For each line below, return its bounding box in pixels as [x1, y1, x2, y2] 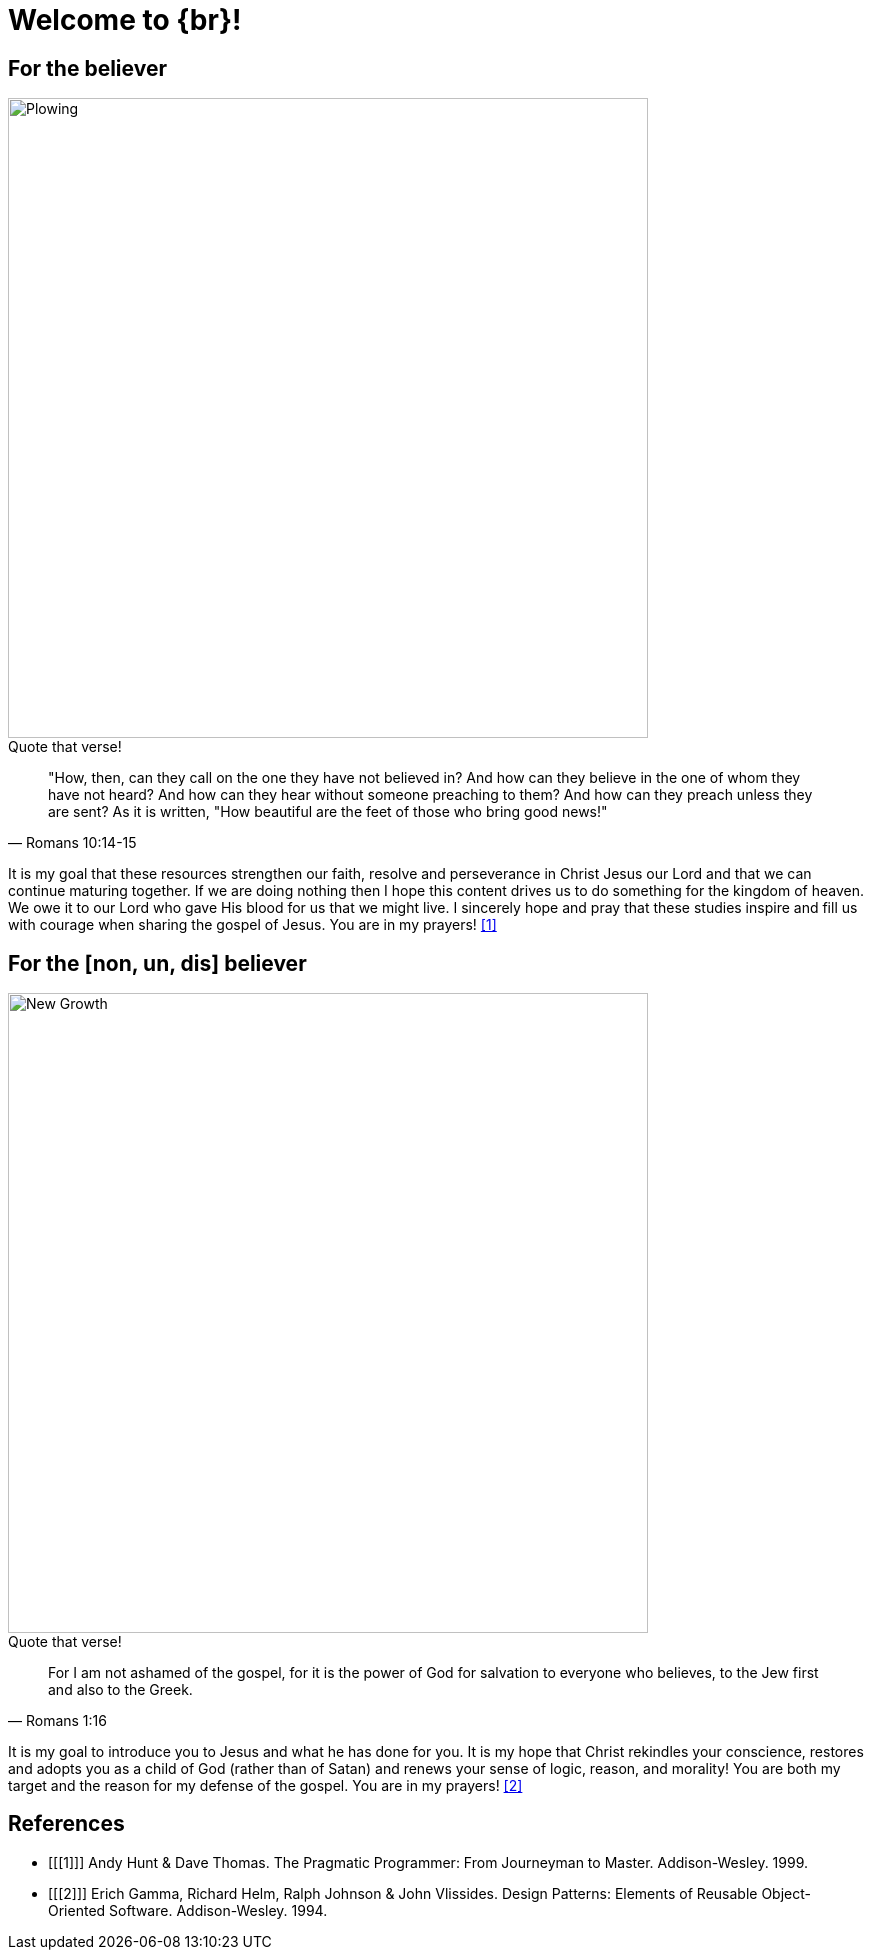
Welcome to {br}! [8, 3, 242, 37]
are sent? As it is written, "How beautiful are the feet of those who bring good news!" [48, 803, 608, 821]
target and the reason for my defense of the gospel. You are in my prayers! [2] [8, 1777, 523, 1795]
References [8, 1811, 125, 1837]
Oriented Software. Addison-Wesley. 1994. [48, 1901, 328, 1919]
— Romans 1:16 [8, 1712, 107, 1730]
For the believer [8, 55, 167, 81]
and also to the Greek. [48, 1681, 193, 1699]
